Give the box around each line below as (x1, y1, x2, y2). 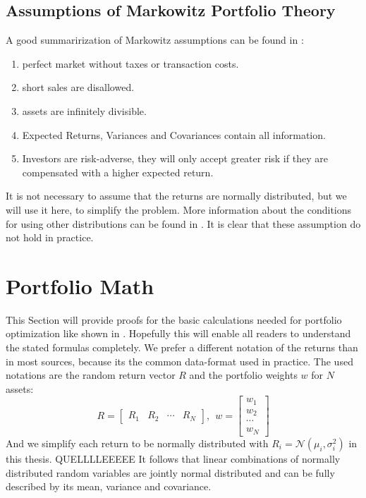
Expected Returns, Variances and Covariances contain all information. (22, 127, 326, 142)
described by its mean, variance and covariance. (6, 479, 212, 494)
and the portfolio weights (189, 368, 298, 382)
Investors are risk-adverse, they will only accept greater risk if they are (22, 151, 328, 166)
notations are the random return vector (6, 368, 176, 382)
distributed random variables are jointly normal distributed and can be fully (6, 465, 335, 480)
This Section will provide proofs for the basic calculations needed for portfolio (6, 312, 342, 327)
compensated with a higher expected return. (22, 164, 214, 179)
